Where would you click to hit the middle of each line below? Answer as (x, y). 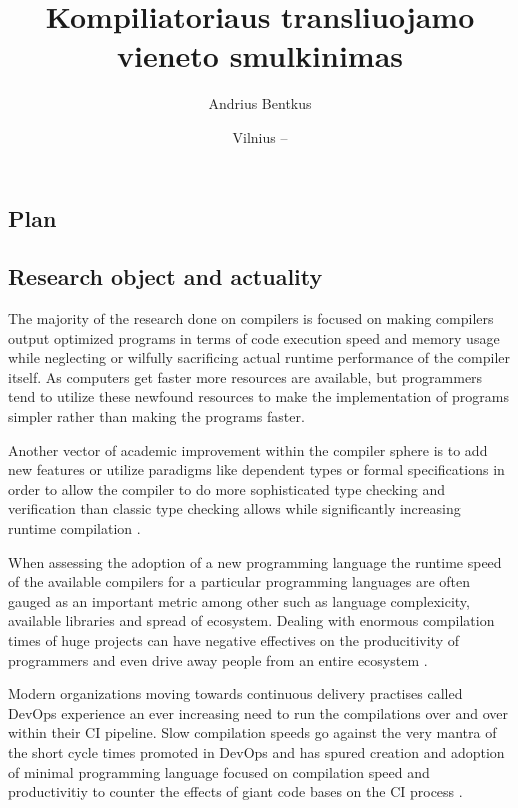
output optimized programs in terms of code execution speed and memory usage (254, 337)
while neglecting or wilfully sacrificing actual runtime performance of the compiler (259, 357)
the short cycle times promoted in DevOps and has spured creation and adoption (256, 751)
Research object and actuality (165, 276)
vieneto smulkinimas (260, 55)
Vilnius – (260, 136)
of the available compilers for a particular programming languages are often (239, 581)
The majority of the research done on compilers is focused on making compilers (251, 318)
